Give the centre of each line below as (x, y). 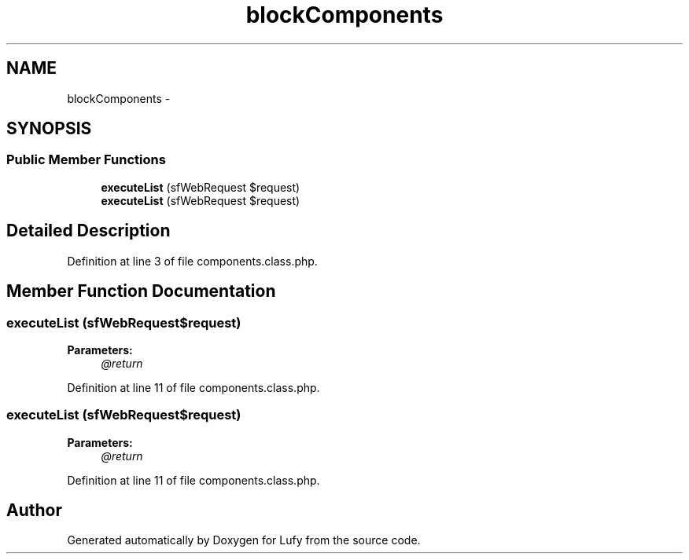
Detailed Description (88, 231)
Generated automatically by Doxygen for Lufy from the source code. (244, 540)
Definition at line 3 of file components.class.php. (192, 261)
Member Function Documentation (141, 291)
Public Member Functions (86, 160)
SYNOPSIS (49, 129)
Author (34, 511)
